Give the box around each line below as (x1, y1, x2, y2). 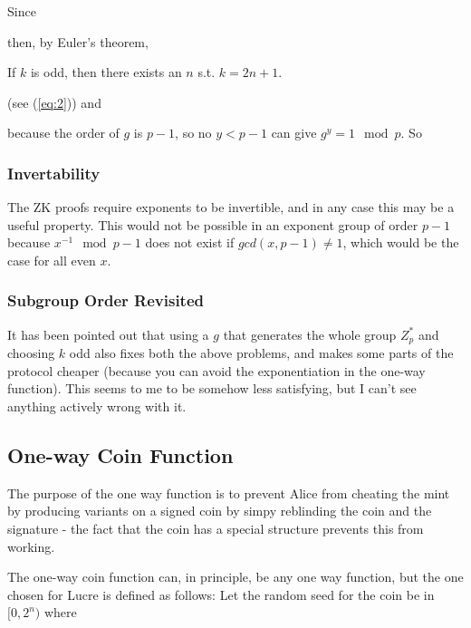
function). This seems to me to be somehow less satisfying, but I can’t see (7, 379, 417, 398)
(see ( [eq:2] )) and (7, 92, 101, 111)
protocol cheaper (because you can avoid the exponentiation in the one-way (7, 361, 426, 380)
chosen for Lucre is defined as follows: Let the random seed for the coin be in (7, 585, 435, 604)
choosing (7, 343, 55, 362)
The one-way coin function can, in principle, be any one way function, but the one (7, 567, 464, 586)
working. (7, 536, 55, 556)
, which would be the (342, 233, 459, 252)
